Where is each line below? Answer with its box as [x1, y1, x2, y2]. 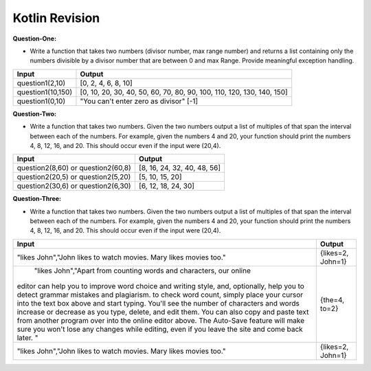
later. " [16, 332, 38, 342]
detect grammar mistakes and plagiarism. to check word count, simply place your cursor [16, 290, 304, 299]
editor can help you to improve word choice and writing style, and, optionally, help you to [16, 281, 305, 290]
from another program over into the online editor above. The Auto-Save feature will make [16, 315, 305, 325]
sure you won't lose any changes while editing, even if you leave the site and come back [16, 324, 304, 334]
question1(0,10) [16, 96, 65, 106]
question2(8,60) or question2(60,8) [16, 163, 132, 173]
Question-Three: [12, 195, 62, 203]
